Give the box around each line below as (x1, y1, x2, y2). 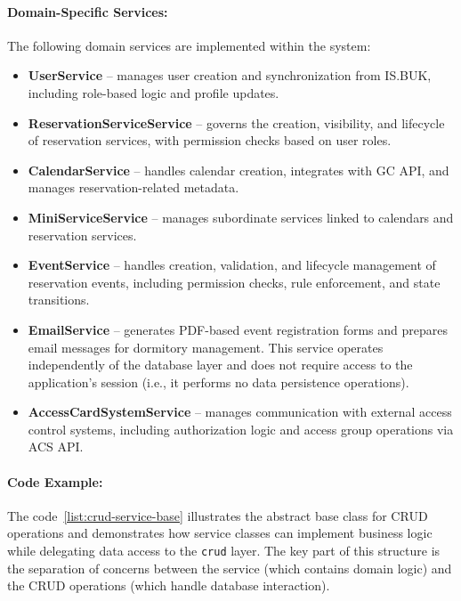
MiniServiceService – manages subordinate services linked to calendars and (28, 207, 454, 226)
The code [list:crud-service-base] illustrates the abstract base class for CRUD (7, 506, 428, 524)
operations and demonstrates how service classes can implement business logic (7, 524, 433, 542)
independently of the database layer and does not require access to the (28, 355, 413, 374)
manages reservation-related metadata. (28, 178, 239, 197)
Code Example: (7, 472, 103, 491)
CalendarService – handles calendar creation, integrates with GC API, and (28, 160, 449, 179)
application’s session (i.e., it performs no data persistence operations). (28, 372, 409, 391)
